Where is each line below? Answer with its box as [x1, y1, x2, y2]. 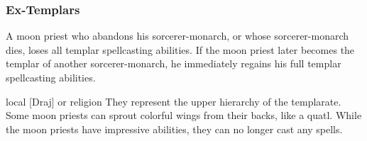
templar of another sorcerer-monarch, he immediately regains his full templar [6, 56, 341, 71]
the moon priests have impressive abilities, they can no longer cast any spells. [6, 121, 343, 136]
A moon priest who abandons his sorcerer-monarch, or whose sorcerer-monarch [6, 28, 349, 43]
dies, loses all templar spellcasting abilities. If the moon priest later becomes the [6, 42, 355, 57]
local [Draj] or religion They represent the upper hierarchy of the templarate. [6, 94, 341, 108]
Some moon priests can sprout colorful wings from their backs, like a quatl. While [6, 108, 362, 123]
